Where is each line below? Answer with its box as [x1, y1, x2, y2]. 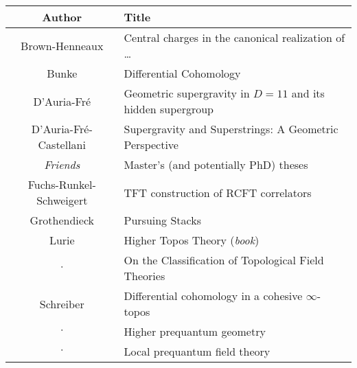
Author [42, 9, 82, 25]
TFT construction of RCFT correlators [124, 184, 312, 200]
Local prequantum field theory [124, 343, 270, 359]
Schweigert [36, 192, 88, 208]
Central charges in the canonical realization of [124, 30, 345, 45]
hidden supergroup [124, 101, 214, 117]
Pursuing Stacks [124, 212, 201, 228]
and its [291, 85, 325, 101]
